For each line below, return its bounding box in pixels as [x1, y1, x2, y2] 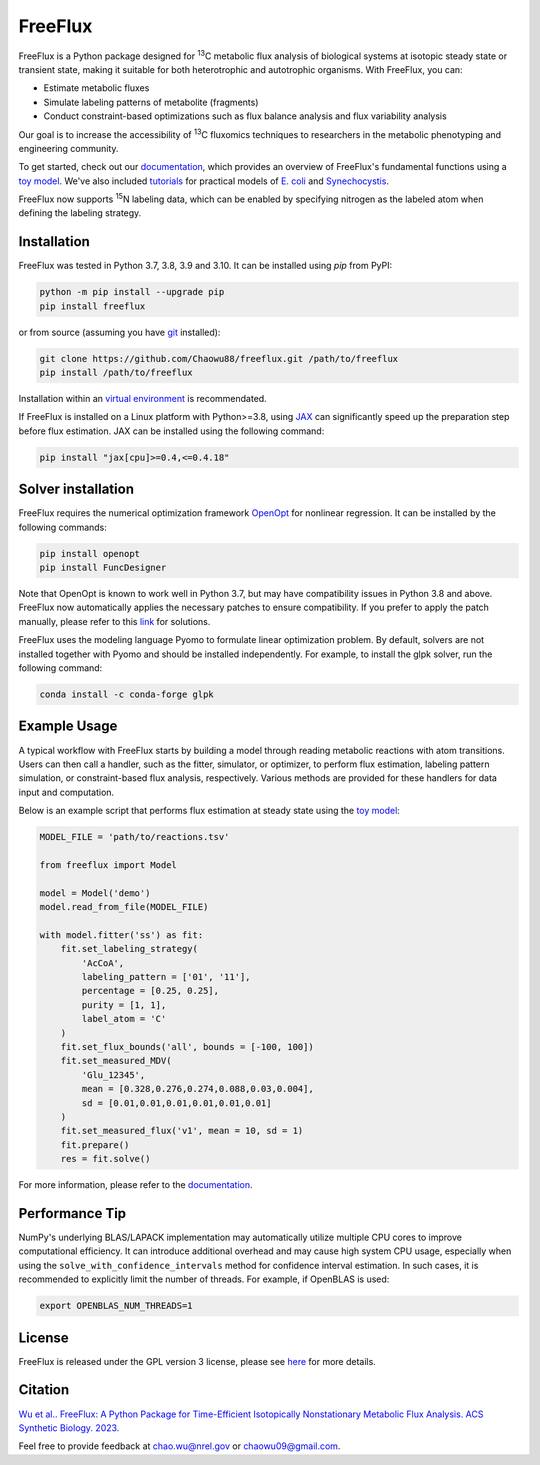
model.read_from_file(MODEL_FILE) [39, 901, 209, 913]
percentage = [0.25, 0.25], [81, 985, 220, 997]
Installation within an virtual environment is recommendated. [18, 393, 267, 405]
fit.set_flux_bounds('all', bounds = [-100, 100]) [60, 1041, 314, 1052]
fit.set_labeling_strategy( [60, 943, 199, 955]
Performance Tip [18, 1205, 127, 1222]
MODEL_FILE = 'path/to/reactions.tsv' [39, 831, 230, 843]
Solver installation [18, 481, 135, 498]
